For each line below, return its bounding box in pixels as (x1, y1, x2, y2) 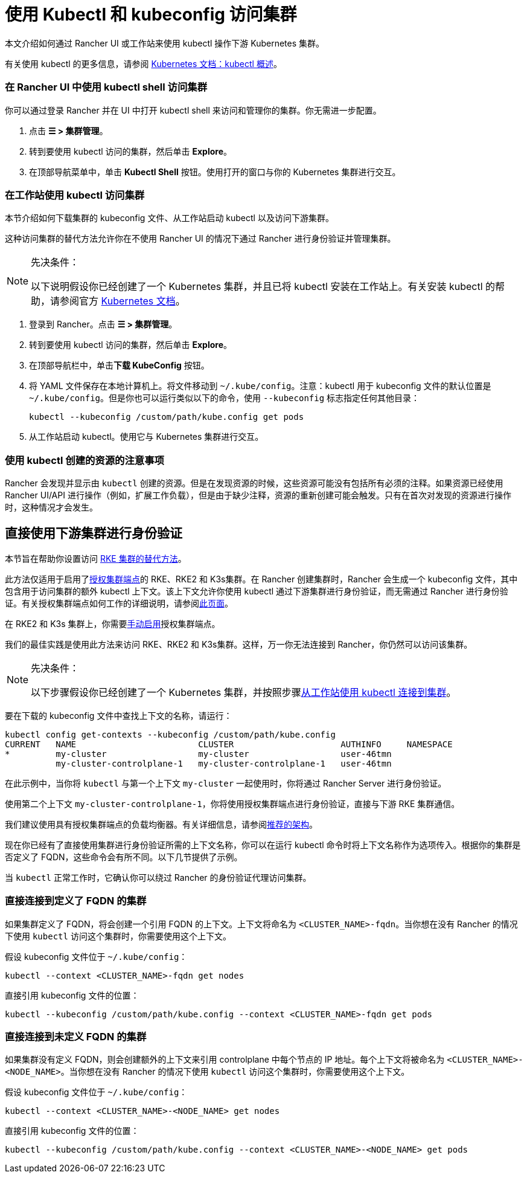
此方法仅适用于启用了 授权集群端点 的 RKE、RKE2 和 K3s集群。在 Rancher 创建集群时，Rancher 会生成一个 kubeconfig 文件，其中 (5, 573, 518, 584)
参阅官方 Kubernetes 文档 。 (60, 295, 185, 307)
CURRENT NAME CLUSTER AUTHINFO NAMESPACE (5, 739, 453, 749)
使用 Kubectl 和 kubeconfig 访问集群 (5, 4, 297, 25)
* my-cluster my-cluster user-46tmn (5, 748, 392, 759)
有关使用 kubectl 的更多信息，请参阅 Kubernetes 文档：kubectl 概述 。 (5, 58, 282, 69)
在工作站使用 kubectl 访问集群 (5, 188, 145, 201)
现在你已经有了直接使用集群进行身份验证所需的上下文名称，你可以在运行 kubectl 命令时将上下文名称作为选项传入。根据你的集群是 (5, 839, 521, 850)
